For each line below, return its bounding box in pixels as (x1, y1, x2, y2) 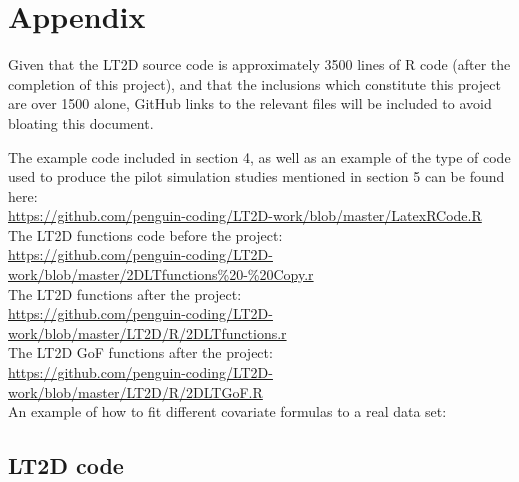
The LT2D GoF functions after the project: (8, 342, 273, 363)
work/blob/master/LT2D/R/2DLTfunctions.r (8, 322, 287, 343)
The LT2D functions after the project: (8, 283, 242, 304)
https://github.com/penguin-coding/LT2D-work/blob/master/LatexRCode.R (8, 205, 482, 226)
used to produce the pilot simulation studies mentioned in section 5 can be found (8, 166, 505, 187)
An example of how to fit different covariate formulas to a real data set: (8, 401, 447, 422)
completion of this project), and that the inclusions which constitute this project (8, 73, 501, 94)
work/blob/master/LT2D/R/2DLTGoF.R (8, 381, 263, 402)
